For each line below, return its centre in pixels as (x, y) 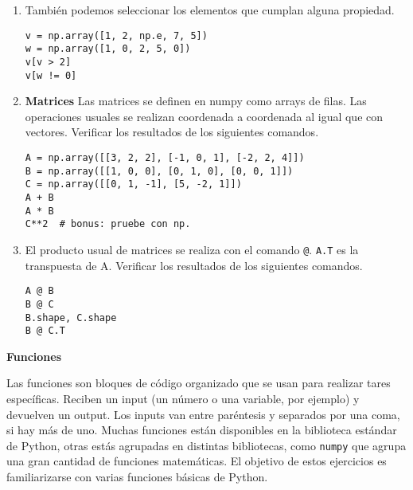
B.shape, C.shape (71, 318)
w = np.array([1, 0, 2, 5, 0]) (108, 49)
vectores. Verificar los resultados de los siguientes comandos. (172, 132)
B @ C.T (45, 331)
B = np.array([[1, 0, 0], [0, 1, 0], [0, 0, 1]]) (159, 171)
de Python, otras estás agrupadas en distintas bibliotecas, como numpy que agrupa (206, 445)
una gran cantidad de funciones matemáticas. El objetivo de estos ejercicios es (197, 461)
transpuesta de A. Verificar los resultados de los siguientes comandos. (194, 265)
